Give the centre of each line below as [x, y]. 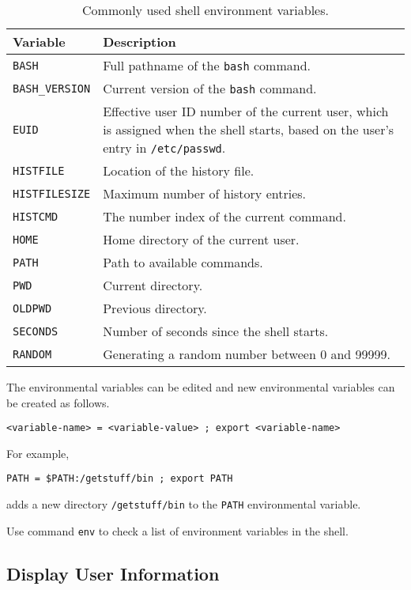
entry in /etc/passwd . [164, 147]
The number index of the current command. [224, 216]
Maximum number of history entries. [204, 193]
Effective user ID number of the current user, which [246, 111]
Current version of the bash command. [210, 88]
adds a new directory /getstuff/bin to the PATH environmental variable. [184, 504]
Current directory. [153, 285]
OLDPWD [32, 308]
